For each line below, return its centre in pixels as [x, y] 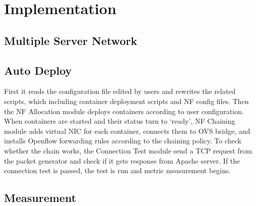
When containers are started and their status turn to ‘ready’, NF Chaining [120, 121]
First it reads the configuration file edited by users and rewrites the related [120, 91]
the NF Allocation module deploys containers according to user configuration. [124, 111]
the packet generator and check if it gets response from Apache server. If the [122, 160]
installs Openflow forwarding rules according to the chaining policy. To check [123, 141]
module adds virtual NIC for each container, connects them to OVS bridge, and [127, 131]
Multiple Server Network [71, 40]
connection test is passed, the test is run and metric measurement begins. [117, 170]
